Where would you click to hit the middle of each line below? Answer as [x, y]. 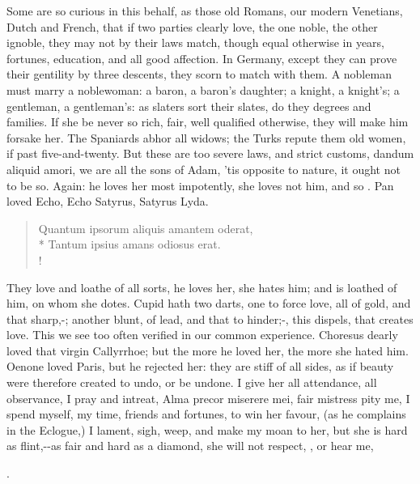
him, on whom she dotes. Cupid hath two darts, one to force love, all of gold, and [209, 303]
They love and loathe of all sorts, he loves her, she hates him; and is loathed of [202, 287]
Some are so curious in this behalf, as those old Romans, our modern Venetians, [205, 11]
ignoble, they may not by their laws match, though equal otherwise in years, [196, 42]
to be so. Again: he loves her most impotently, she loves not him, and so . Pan [200, 185]
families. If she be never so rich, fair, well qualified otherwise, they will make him [208, 122]
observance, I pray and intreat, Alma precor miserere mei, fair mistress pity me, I [208, 398]
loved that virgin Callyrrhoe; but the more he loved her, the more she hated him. [208, 350]
